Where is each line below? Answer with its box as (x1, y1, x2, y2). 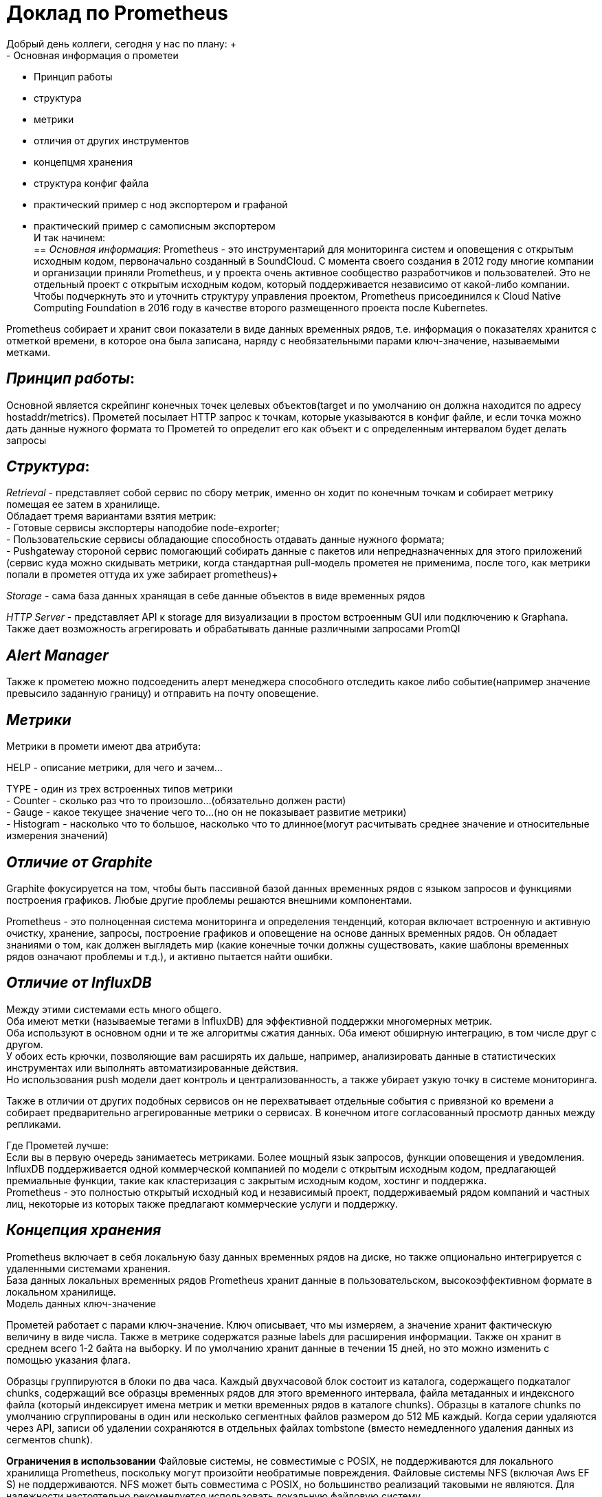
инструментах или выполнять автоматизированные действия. (6, 1061, 298, 1074)
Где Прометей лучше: (6, 1139, 109, 1151)
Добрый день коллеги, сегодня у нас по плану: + (6, 37, 236, 49)
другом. (6, 1038, 43, 1050)
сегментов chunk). (6, 1433, 93, 1445)
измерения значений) (6, 830, 109, 842)
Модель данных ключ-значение (6, 1297, 156, 1309)
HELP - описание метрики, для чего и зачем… (6, 762, 223, 774)
